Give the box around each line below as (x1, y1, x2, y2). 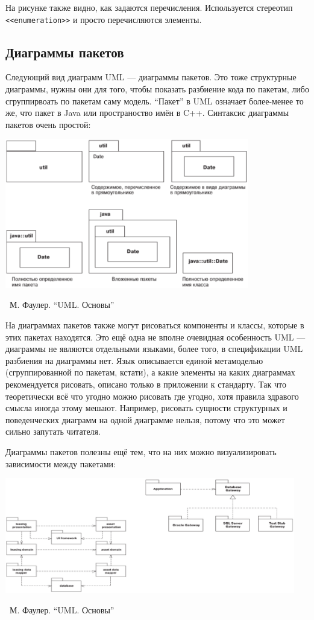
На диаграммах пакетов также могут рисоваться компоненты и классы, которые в (5, 319, 304, 331)
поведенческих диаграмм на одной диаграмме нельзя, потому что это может (5, 413, 285, 426)
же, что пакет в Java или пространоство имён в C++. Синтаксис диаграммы (5, 106, 289, 119)
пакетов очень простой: (5, 118, 91, 130)
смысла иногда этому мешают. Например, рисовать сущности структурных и (5, 401, 287, 414)
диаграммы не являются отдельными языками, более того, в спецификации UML (5, 342, 303, 355)
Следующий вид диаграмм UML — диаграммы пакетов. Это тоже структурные (5, 71, 297, 83)
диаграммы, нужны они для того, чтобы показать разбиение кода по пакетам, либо (5, 83, 309, 95)
